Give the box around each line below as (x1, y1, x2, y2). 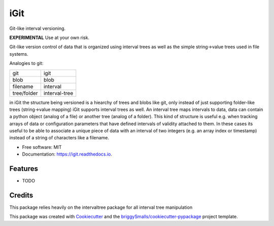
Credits (9, 191, 33, 200)
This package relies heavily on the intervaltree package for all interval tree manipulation (9, 204, 193, 210)
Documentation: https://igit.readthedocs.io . (22, 151, 113, 157)
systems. (9, 51, 28, 57)
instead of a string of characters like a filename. (9, 135, 109, 141)
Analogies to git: (9, 60, 44, 66)
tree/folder (12, 89, 38, 96)
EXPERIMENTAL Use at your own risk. (9, 34, 90, 41)
